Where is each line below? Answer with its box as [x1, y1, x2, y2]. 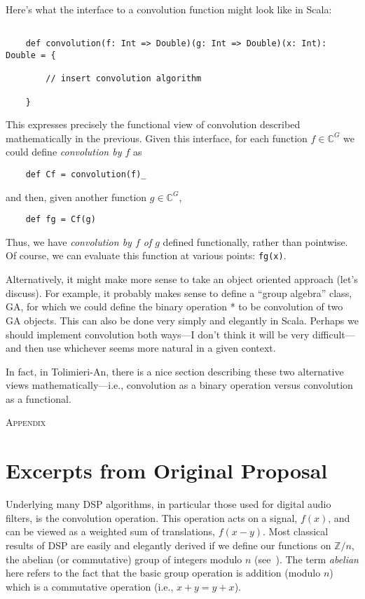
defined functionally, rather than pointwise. [163, 234, 348, 249]
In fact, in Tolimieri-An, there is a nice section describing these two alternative [6, 364, 344, 378]
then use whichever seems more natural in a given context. [25, 340, 276, 355]
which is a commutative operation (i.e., [6, 579, 174, 593]
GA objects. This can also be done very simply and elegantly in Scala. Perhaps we [6, 312, 359, 327]
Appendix [6, 415, 46, 429]
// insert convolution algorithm [46, 74, 202, 84]
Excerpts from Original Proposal [6, 456, 328, 485]
